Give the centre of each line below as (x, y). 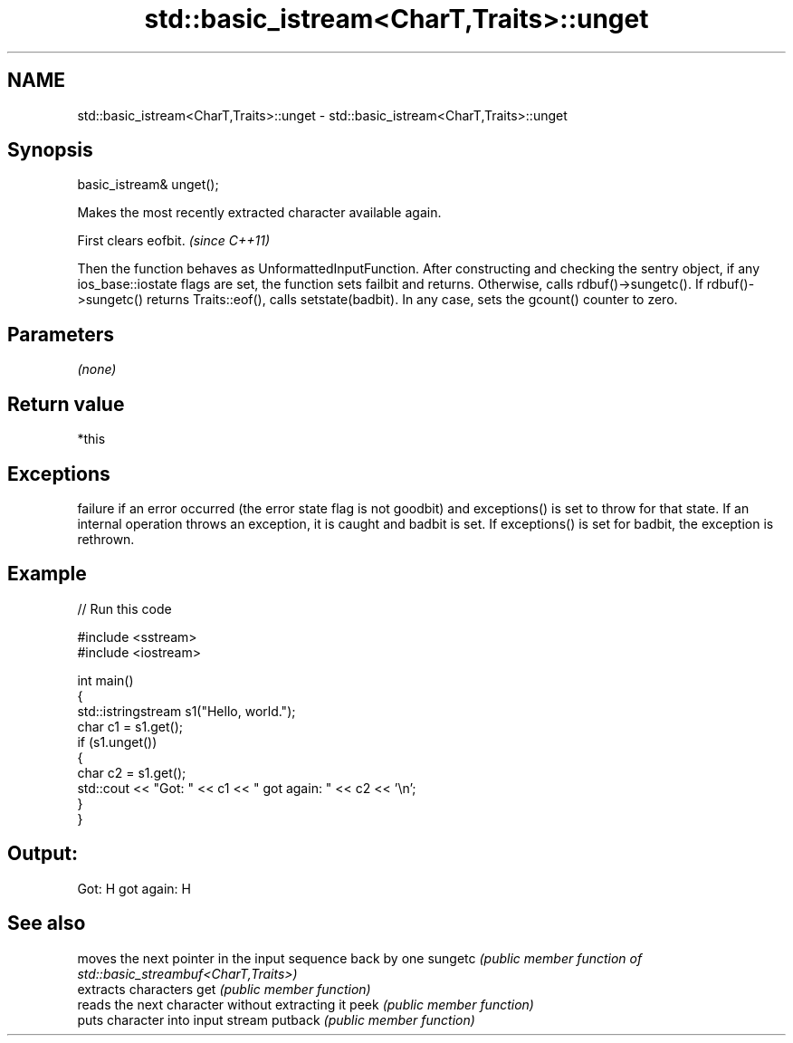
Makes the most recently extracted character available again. (259, 213)
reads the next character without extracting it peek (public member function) (306, 1004)
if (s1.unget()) (117, 742)
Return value (66, 404)
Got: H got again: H (134, 888)
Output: (43, 854)
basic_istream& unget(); (148, 185)
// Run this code (124, 608)
